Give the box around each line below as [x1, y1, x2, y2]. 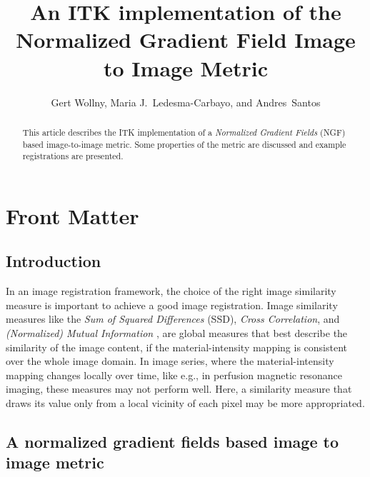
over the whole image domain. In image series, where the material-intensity [6, 353, 334, 368]
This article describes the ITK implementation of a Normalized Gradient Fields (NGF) [22, 126, 346, 138]
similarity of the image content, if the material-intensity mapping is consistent [6, 339, 348, 354]
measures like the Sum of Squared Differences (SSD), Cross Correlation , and [6, 311, 340, 326]
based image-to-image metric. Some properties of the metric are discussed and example [22, 138, 346, 150]
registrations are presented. [22, 150, 124, 162]
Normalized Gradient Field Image [16, 25, 356, 54]
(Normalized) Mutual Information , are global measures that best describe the [6, 326, 348, 341]
